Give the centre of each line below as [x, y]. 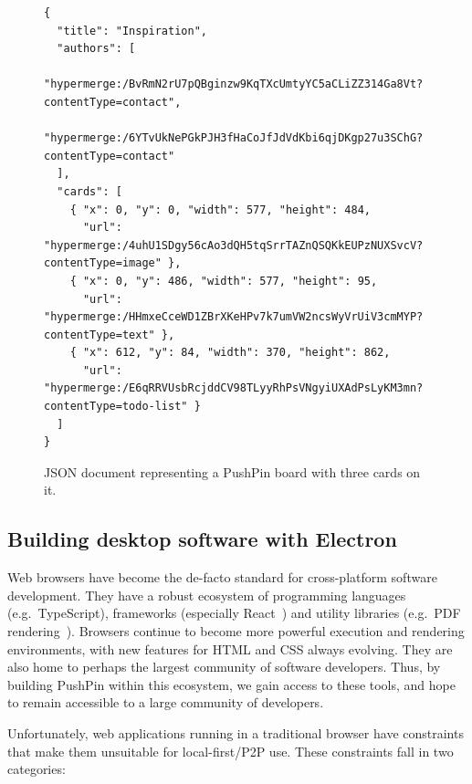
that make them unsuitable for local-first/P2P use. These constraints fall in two [231, 751]
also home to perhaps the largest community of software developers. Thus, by [224, 667]
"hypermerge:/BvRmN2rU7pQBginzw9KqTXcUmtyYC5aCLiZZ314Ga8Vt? [234, 84]
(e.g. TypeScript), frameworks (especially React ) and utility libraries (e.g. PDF [234, 613]
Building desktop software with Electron [202, 539]
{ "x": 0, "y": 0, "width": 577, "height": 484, [220, 209]
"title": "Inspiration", [132, 31]
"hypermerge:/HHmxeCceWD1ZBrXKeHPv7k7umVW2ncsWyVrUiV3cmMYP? [234, 317]
